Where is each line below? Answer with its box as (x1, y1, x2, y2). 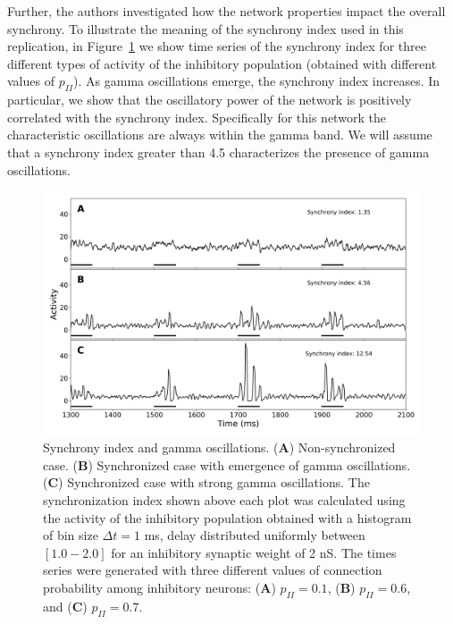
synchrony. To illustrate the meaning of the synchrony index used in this (7, 19, 404, 38)
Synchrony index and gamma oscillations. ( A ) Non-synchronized (43, 438, 396, 457)
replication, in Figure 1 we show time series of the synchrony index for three (7, 37, 426, 55)
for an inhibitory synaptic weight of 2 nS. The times (111, 543, 397, 561)
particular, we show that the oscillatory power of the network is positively (7, 90, 412, 109)
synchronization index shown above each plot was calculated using (43, 490, 406, 509)
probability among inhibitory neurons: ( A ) (43, 578, 276, 596)
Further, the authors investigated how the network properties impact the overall (7, 2, 446, 20)
